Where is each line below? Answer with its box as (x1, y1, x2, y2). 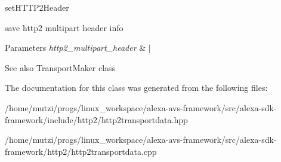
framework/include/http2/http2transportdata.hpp (5, 113, 188, 126)
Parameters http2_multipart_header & (5, 41, 146, 54)
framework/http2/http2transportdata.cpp (5, 145, 157, 157)
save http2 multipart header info (5, 21, 123, 33)
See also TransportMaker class (5, 61, 116, 74)
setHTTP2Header (5, 1, 69, 13)
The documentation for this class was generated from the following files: (5, 81, 268, 94)
